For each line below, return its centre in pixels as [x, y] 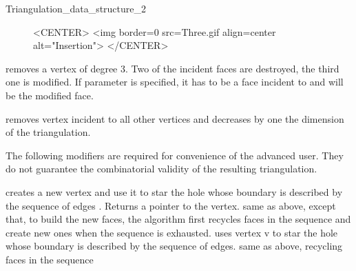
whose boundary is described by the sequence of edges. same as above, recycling [174, 246]
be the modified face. [50, 95]
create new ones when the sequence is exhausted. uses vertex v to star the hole [172, 232]
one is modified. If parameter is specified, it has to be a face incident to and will [175, 82]
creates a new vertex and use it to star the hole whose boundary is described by [174, 191]
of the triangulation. [48, 132]
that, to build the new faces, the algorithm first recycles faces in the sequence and [178, 219]
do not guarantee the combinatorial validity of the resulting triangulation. [161, 169]
